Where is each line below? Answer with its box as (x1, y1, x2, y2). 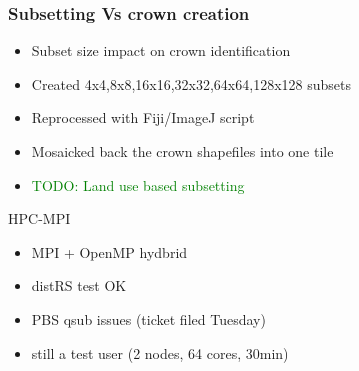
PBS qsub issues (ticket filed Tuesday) (31, 308, 266, 329)
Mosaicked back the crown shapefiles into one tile (31, 141, 334, 161)
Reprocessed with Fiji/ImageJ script (31, 107, 255, 128)
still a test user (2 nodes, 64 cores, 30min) (31, 342, 289, 363)
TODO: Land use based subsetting (31, 174, 245, 195)
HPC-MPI (8, 208, 71, 229)
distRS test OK (31, 275, 127, 296)
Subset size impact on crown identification (31, 40, 291, 61)
